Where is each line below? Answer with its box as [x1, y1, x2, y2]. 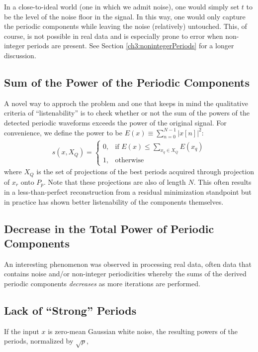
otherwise [115, 156, 144, 164]
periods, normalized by [4, 336, 74, 346]
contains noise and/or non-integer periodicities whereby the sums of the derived [4, 268, 247, 279]
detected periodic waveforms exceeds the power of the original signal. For [4, 117, 227, 127]
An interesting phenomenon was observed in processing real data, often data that [4, 258, 252, 269]
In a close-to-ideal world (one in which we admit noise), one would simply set [4, 1, 240, 11]
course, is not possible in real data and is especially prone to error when [4, 30, 223, 41]
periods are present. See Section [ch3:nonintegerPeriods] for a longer [27, 40, 234, 51]
